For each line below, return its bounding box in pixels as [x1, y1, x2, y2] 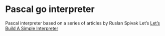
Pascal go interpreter [5, 3, 95, 15]
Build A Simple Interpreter [5, 25, 59, 31]
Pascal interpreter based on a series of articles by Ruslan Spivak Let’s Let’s [5, 20, 160, 26]
